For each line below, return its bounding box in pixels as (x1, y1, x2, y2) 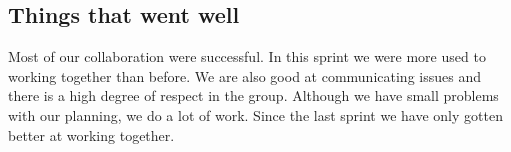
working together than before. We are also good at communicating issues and (8, 65, 481, 86)
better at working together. (8, 124, 175, 145)
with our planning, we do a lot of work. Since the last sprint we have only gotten (8, 104, 503, 125)
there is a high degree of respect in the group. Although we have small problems (8, 85, 499, 106)
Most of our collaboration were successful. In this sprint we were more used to (8, 46, 486, 67)
